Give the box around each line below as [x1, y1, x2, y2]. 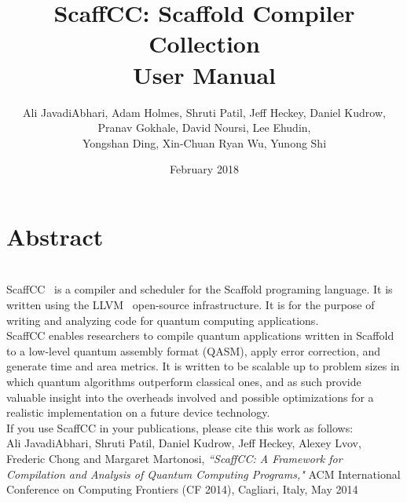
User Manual [133, 58, 276, 90]
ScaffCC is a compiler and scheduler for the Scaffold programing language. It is [6, 281, 393, 297]
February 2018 [170, 161, 239, 177]
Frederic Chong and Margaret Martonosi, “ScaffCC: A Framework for [6, 450, 343, 466]
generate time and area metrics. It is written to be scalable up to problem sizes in [6, 358, 400, 374]
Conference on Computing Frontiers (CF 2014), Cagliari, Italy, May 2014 [6, 481, 358, 498]
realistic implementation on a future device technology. [6, 404, 270, 421]
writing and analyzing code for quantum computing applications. [6, 312, 319, 328]
